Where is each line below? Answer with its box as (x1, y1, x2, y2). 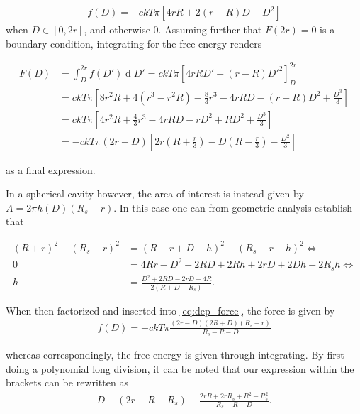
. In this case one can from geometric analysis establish (113, 200, 353, 214)
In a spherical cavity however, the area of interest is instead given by (6, 186, 304, 201)
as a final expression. (6, 162, 96, 177)
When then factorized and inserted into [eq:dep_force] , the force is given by (6, 303, 335, 317)
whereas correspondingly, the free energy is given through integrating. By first (6, 347, 344, 361)
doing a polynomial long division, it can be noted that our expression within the (6, 361, 354, 376)
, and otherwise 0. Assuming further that (84, 22, 262, 37)
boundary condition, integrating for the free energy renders (6, 36, 262, 50)
